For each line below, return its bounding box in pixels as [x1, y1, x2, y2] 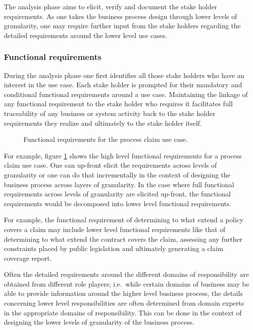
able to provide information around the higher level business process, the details [4, 288, 243, 298]
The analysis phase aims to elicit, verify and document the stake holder [4, 1, 217, 11]
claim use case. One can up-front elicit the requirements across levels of [4, 160, 217, 170]
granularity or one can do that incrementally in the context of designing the [4, 169, 231, 179]
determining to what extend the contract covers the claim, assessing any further [4, 233, 242, 244]
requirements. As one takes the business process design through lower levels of [4, 11, 237, 21]
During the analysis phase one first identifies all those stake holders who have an [4, 70, 245, 80]
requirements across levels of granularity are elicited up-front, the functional [4, 189, 231, 199]
